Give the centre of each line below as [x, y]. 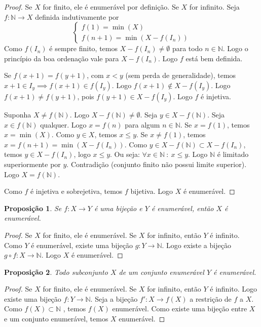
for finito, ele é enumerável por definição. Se [111, 7]
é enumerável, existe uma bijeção [82, 245]
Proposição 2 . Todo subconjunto [56, 272]
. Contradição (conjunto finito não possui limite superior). [157, 164]
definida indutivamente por [77, 16]
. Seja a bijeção [114, 298]
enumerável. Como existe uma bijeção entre [180, 309]
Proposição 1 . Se [33, 208]
